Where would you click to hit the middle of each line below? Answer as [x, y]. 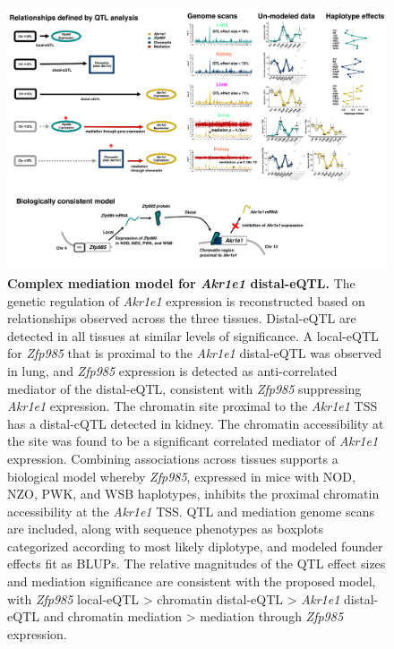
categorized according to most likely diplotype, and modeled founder [195, 546]
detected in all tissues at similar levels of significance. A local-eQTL [193, 335]
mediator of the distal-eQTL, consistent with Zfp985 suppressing [184, 388]
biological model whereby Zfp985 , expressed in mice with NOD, [181, 476]
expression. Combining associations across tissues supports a [173, 458]
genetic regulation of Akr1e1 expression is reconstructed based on [186, 300]
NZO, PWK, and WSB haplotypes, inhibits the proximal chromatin [193, 494]
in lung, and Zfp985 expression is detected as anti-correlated [172, 370]
